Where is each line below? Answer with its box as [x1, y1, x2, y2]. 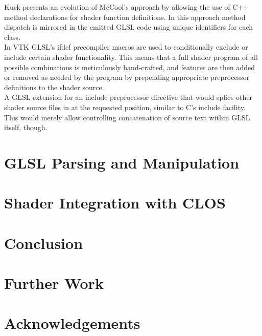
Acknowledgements [4, 312, 140, 333]
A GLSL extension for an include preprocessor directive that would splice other [4, 92, 252, 102]
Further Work [4, 272, 104, 293]
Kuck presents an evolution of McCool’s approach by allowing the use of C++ [4, 2, 249, 12]
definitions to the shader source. [4, 81, 104, 92]
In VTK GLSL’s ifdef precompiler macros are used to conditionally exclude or [4, 41, 248, 52]
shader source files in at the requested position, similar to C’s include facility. [4, 101, 246, 112]
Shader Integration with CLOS [4, 192, 226, 213]
